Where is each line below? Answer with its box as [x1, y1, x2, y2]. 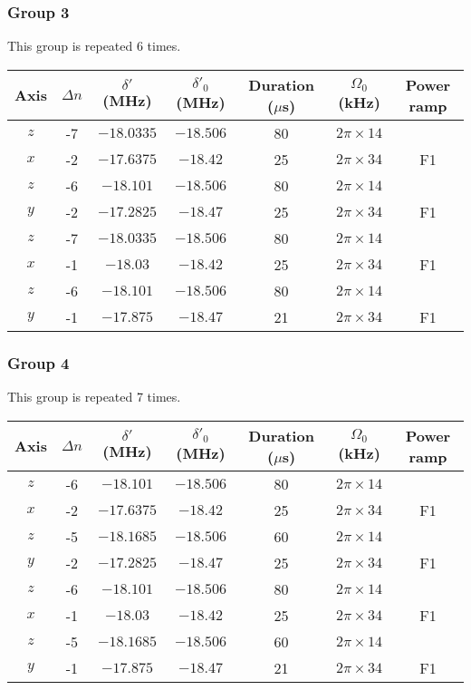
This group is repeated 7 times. [7, 387, 181, 406]
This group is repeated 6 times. [7, 36, 181, 55]
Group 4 [7, 351, 70, 374]
